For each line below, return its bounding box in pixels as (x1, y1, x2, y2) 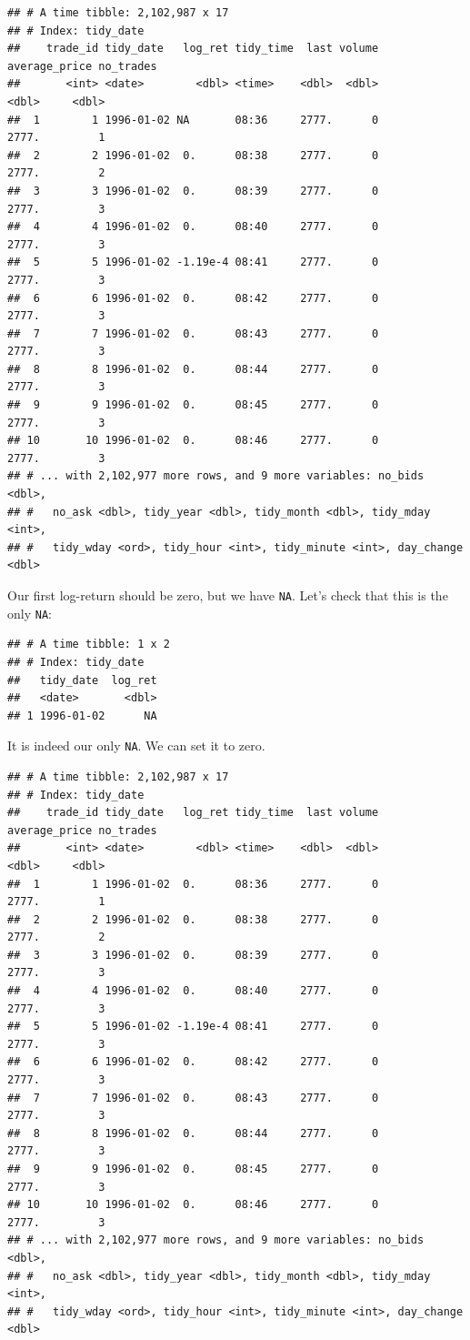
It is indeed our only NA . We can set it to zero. (7, 736, 265, 755)
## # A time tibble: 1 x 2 (7, 638, 170, 651)
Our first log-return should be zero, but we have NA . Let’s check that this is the (7, 586, 448, 604)
